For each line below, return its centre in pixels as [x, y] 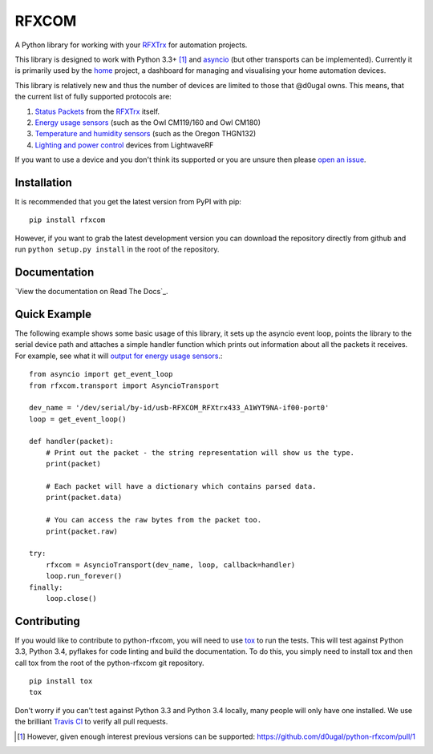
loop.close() [71, 598]
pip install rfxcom [67, 220]
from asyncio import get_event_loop [101, 374]
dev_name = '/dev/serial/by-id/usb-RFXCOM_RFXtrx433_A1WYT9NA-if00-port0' [179, 408]
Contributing [47, 621]
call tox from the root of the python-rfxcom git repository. [109, 663]
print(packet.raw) [82, 531]
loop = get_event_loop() [78, 419]
